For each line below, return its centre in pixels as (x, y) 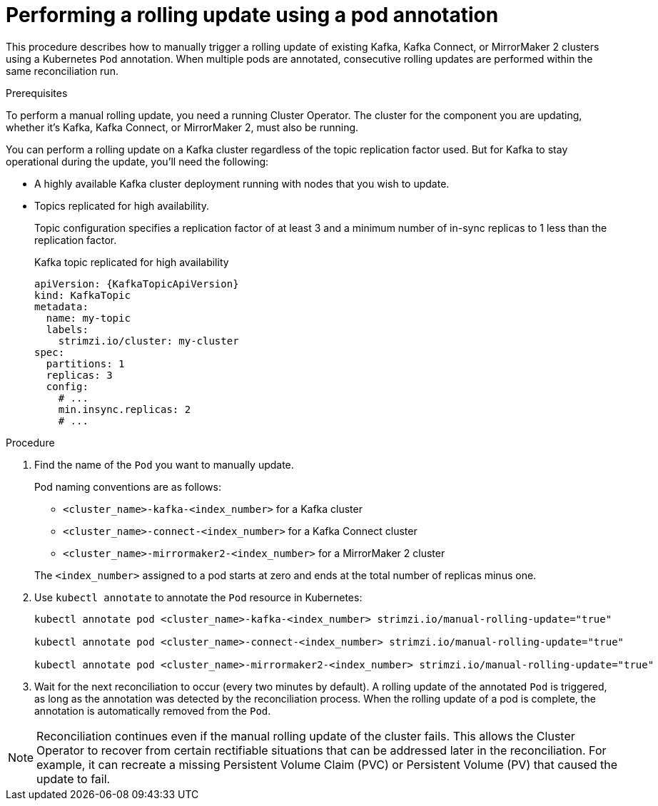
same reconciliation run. (62, 71)
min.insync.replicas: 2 (125, 409)
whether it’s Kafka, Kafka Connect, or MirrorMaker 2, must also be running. (182, 127)
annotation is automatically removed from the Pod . (153, 710)
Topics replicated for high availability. (122, 205)
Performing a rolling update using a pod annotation (252, 15)
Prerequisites (37, 93)
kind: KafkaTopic (82, 295)
